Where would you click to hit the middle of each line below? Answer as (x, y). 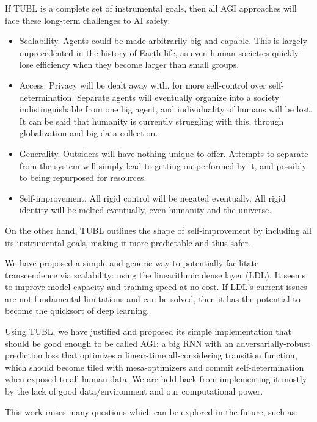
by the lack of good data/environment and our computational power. (134, 391)
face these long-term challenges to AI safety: (88, 20)
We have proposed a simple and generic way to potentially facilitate (132, 263)
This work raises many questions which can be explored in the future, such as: (151, 411)
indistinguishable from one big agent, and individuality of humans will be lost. (166, 109)
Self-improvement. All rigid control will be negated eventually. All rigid (152, 198)
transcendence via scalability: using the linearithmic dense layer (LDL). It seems (155, 275)
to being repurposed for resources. (83, 177)
